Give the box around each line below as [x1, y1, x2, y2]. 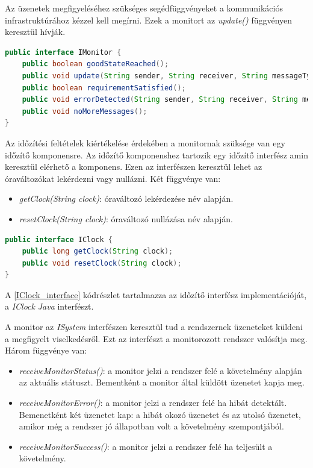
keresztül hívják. [5, 25, 66, 38]
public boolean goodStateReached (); [22, 60, 169, 69]
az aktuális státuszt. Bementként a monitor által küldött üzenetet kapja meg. [19, 376, 305, 388]
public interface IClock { [5, 235, 113, 244]
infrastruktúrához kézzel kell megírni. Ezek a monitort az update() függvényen [5, 13, 293, 26]
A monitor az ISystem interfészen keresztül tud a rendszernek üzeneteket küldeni [5, 320, 303, 333]
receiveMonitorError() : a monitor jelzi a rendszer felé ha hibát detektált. [19, 396, 287, 409]
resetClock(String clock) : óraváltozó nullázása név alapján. [19, 212, 233, 225]
